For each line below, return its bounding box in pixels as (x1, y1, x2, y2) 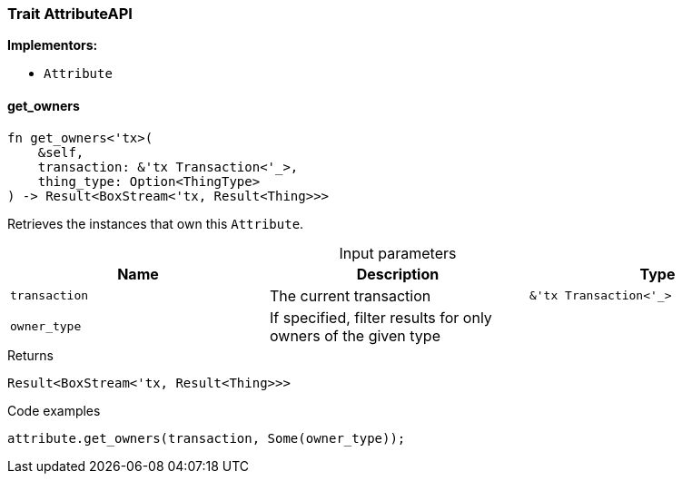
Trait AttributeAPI (7, 5, 133, 23)
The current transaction (269, 286, 431, 305)
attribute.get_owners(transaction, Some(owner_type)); (7, 430, 406, 446)
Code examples (7, 402, 101, 418)
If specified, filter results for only (269, 308, 492, 327)
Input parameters (339, 243, 457, 262)
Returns (7, 347, 54, 363)
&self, (37, 144, 84, 160)
